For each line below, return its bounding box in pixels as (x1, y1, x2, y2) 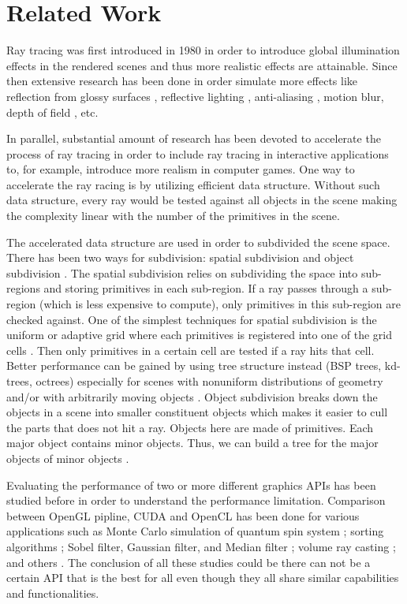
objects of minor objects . (6, 449, 129, 466)
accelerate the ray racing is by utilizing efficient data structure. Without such (6, 176, 380, 192)
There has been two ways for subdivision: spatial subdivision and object (6, 249, 354, 266)
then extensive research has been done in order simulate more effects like (6, 73, 358, 89)
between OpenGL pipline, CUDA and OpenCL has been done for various (6, 507, 360, 524)
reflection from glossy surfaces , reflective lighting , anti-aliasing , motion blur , (6, 88, 384, 104)
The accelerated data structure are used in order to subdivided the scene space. (6, 233, 390, 250)
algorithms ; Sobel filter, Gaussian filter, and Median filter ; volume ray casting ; (6, 538, 396, 554)
